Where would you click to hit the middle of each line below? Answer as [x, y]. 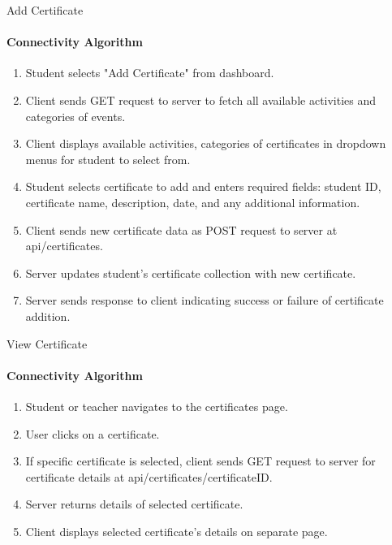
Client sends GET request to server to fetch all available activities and [201, 99]
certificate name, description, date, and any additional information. [193, 202]
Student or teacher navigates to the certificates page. [157, 406]
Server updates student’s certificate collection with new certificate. [191, 272]
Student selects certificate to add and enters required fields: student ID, [203, 186]
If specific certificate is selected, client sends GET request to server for [200, 461]
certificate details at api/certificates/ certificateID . [149, 476]
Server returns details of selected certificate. [134, 504]
